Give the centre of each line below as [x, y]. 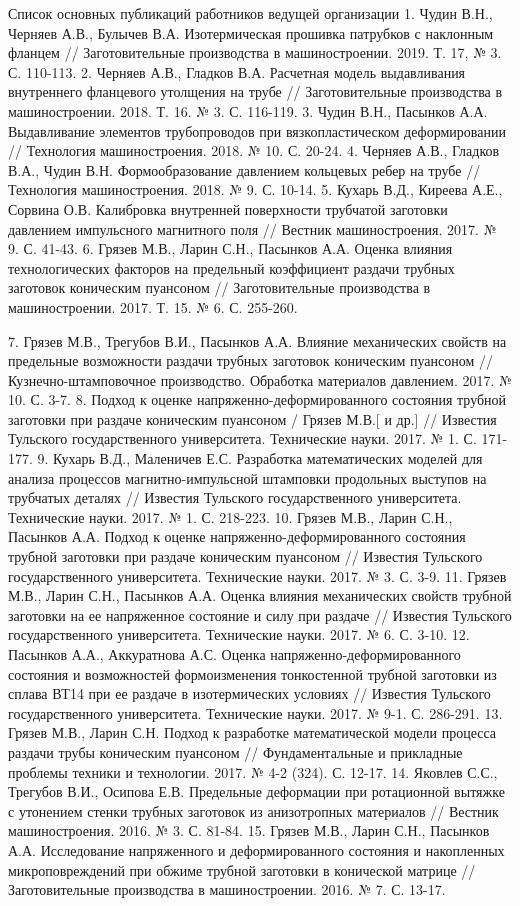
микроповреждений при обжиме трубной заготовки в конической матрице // [242, 869]
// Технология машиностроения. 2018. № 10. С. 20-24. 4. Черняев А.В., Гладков [254, 150]
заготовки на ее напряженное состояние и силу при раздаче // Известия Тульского [260, 614]
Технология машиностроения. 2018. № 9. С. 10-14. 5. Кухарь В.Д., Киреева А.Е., [255, 189]
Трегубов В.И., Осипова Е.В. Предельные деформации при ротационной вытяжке [256, 791]
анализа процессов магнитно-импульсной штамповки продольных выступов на [247, 477]
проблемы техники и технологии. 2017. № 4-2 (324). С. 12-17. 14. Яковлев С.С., [253, 771]
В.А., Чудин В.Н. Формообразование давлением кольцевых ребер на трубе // [244, 169]
